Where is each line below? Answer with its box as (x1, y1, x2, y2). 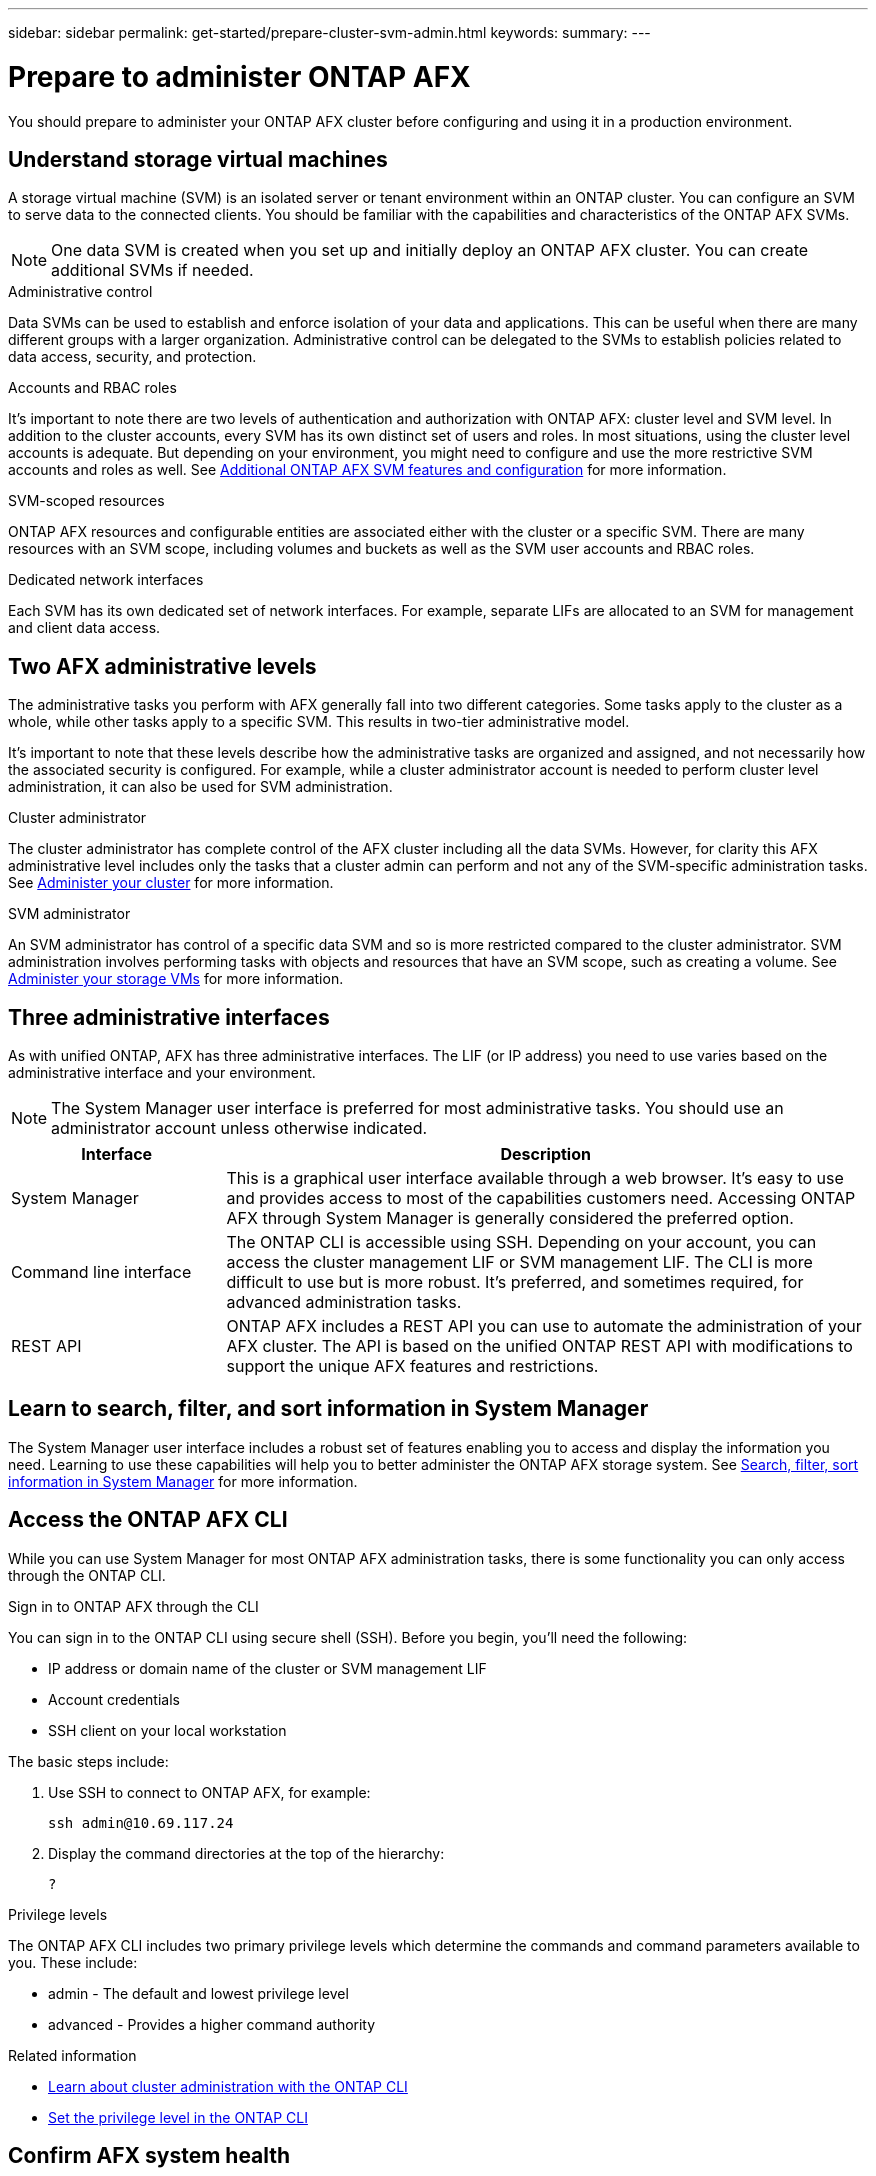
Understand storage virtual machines (8, 146, 388, 172)
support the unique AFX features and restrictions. (226, 1356, 599, 1377)
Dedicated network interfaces (8, 571, 204, 589)
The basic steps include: (8, 1752, 169, 1770)
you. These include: (8, 1953, 138, 1971)
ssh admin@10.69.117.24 (48, 1814, 234, 1831)
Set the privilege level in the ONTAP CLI (48, 2108, 308, 2126)
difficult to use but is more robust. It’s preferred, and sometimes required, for (226, 1272, 804, 1293)
